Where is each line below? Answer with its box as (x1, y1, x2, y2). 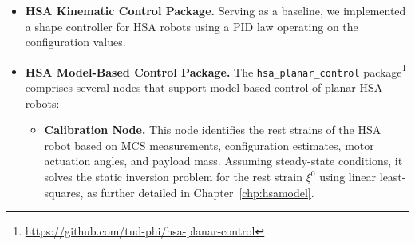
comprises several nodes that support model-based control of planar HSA (25, 79, 383, 96)
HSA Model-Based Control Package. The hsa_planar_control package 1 (25, 61, 407, 80)
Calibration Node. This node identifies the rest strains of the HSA (44, 121, 381, 138)
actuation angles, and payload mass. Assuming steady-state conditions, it (44, 152, 403, 169)
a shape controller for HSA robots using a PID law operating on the (25, 18, 358, 34)
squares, (44, 184, 84, 200)
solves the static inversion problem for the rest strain (44, 168, 303, 185)
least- (379, 168, 406, 185)
